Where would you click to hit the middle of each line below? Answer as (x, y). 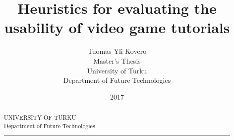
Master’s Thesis (117, 60)
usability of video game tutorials (117, 27)
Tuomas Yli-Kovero (117, 51)
